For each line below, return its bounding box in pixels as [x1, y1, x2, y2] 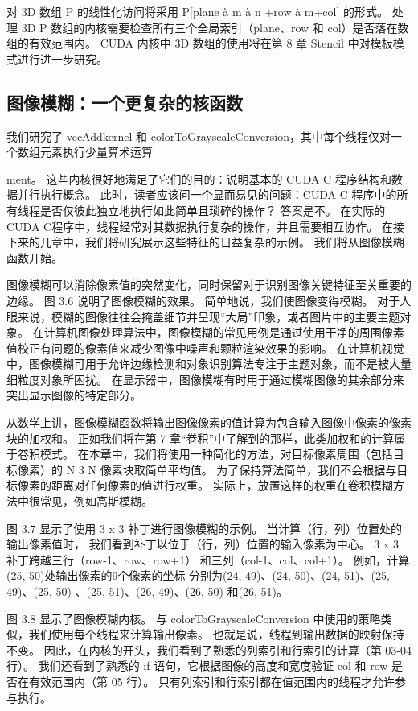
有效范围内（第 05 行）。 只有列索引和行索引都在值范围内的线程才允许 [28, 672, 395, 689]
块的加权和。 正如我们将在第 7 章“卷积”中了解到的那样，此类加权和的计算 [6, 429, 395, 446]
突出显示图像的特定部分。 [6, 387, 141, 403]
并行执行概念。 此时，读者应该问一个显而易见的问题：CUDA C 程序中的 [17, 186, 397, 203]
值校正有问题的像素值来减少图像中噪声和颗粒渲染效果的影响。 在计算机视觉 [6, 339, 404, 356]
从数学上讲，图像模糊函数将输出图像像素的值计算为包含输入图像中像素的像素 [6, 414, 412, 431]
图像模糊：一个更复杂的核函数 [6, 89, 243, 114]
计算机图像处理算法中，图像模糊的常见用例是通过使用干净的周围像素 [43, 324, 404, 341]
